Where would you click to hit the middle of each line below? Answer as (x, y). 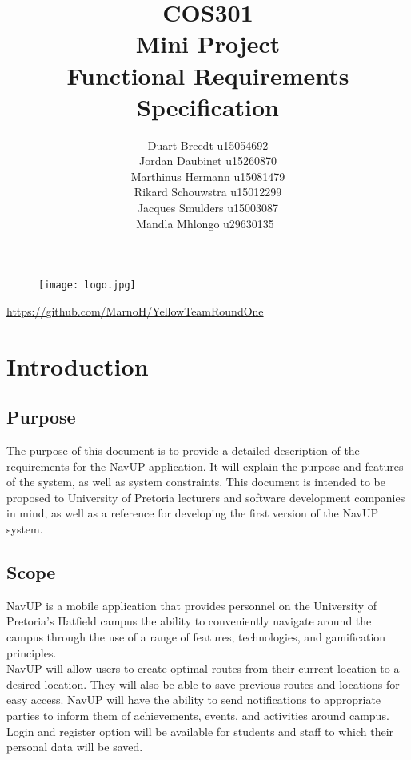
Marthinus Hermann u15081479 (208, 176)
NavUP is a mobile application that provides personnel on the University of (192, 605)
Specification (208, 106)
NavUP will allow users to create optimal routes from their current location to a (203, 668)
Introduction (78, 366)
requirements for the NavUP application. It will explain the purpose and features (205, 466)
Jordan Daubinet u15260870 (208, 161)
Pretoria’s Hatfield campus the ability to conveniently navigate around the (189, 621)
